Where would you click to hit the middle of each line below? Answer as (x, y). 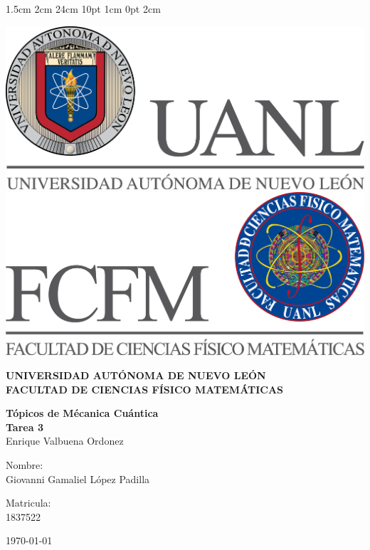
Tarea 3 (25, 427)
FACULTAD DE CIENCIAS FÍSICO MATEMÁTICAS (145, 389)
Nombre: (25, 464)
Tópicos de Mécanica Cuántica (82, 413)
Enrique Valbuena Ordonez (65, 441)
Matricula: (28, 503)
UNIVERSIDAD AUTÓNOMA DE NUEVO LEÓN (136, 375)
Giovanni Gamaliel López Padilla (78, 478)
